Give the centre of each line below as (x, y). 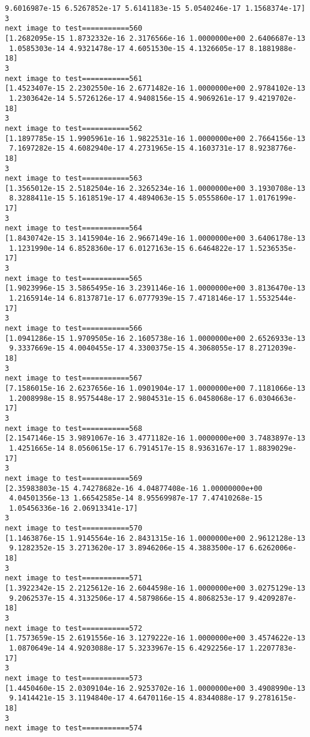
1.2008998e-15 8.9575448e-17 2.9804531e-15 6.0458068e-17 (127, 398)
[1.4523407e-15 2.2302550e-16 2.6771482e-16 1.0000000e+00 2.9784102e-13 (155, 89)
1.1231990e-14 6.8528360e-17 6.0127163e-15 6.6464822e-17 (127, 248)
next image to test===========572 (74, 628)
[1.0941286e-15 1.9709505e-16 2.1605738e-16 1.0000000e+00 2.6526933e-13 (155, 338)
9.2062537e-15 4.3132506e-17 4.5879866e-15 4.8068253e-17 (127, 598)
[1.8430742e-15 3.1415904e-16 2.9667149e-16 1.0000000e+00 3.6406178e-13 (155, 239)
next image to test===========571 (74, 578)
